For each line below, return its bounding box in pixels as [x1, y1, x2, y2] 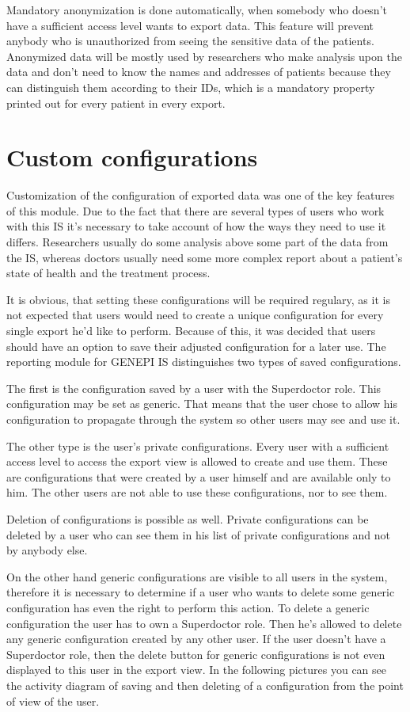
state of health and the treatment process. [6, 265, 211, 281]
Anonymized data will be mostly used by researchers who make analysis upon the [6, 48, 402, 64]
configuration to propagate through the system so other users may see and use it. [6, 411, 401, 427]
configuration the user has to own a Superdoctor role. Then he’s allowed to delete [6, 615, 402, 631]
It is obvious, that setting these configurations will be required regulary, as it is [6, 291, 390, 307]
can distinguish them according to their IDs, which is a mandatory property [6, 78, 375, 95]
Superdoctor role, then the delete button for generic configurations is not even [6, 645, 385, 662]
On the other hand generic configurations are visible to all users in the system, [6, 568, 388, 584]
